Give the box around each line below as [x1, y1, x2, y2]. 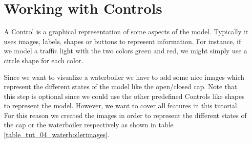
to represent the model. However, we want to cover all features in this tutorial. [4, 100, 239, 111]
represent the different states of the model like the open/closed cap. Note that [4, 81, 237, 92]
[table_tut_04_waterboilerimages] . [4, 129, 110, 140]
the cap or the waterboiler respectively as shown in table [4, 119, 173, 130]
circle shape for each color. [4, 55, 84, 65]
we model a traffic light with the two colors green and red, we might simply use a [4, 46, 248, 56]
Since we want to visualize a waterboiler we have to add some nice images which [4, 71, 245, 82]
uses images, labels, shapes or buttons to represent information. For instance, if [4, 36, 241, 46]
